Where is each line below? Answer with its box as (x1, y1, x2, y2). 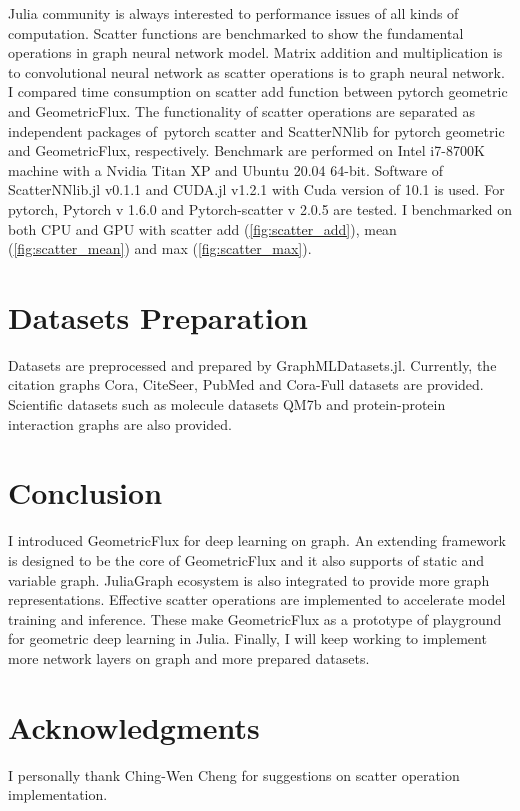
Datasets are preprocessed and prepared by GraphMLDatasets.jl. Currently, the (8, 354, 497, 375)
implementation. (8, 784, 108, 805)
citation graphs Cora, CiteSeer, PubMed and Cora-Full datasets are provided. (8, 374, 484, 395)
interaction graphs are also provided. (8, 413, 232, 434)
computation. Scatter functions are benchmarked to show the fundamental (8, 22, 464, 43)
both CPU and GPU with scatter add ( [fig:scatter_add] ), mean (8, 218, 397, 239)
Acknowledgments (8, 706, 260, 747)
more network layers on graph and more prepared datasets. (8, 647, 370, 668)
